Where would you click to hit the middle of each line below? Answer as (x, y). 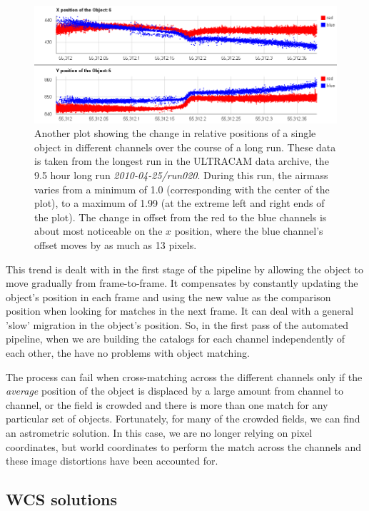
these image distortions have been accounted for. (112, 461)
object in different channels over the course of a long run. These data (185, 147)
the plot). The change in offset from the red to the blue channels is (181, 217)
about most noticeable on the (98, 231)
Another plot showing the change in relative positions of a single (175, 133)
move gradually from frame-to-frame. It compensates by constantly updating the (182, 283)
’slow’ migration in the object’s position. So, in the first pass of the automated (177, 324)
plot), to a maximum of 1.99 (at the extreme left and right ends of (180, 203)
